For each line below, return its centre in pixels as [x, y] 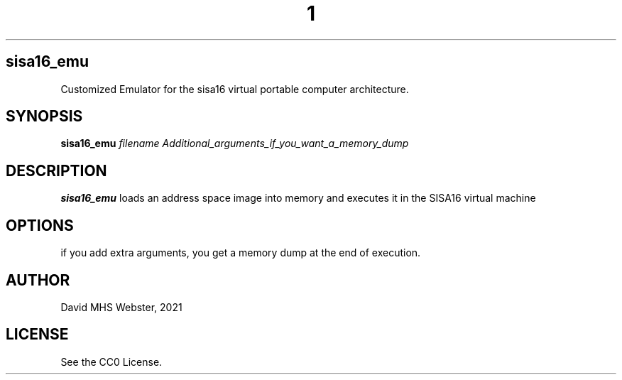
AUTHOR [38, 280]
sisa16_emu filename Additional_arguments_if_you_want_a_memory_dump [235, 143]
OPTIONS [40, 225]
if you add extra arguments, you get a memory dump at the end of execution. [241, 253]
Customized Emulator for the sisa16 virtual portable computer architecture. [235, 89]
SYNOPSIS [44, 116]
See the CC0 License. [111, 362]
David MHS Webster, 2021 [121, 307]
